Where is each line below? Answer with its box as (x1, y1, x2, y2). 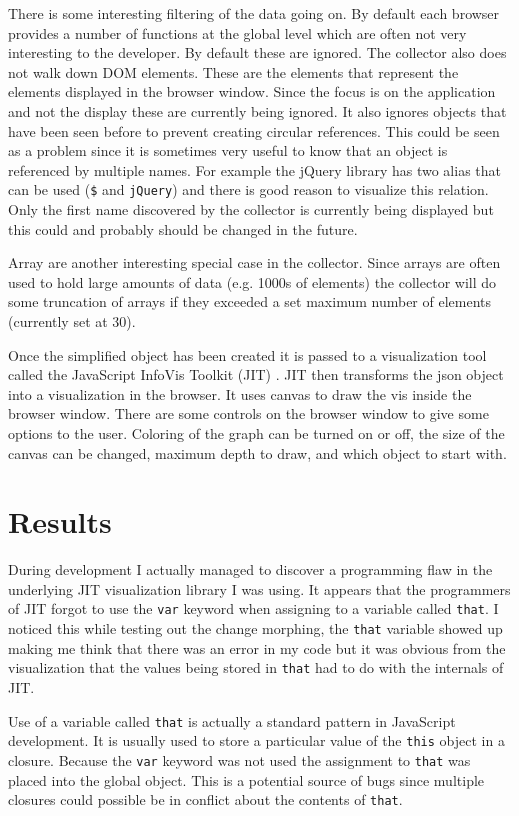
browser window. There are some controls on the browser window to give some (8, 403, 489, 424)
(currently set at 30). (8, 310, 136, 331)
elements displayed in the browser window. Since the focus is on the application (8, 81, 496, 102)
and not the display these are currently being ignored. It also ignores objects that (8, 100, 507, 121)
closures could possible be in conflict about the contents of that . (8, 789, 403, 810)
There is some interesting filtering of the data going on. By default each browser (8, 3, 500, 23)
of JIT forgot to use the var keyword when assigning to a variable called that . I (8, 598, 499, 619)
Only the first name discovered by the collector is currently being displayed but (8, 199, 494, 219)
